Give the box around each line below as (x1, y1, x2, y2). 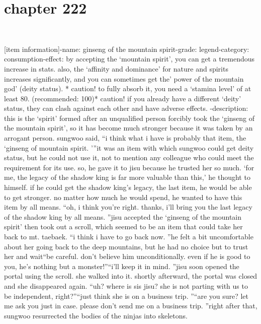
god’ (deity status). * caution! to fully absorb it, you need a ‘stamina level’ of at (4, 83, 251, 94)
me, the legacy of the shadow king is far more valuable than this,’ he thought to (4, 172, 250, 182)
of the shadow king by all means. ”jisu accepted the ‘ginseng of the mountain (4, 211, 242, 222)
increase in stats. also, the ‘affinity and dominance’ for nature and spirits (4, 63, 228, 74)
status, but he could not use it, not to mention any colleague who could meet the (4, 152, 254, 163)
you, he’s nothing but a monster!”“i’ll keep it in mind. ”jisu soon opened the (4, 261, 239, 271)
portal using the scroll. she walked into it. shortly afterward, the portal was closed (4, 271, 257, 281)
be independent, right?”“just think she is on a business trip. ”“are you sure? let (4, 290, 249, 301)
